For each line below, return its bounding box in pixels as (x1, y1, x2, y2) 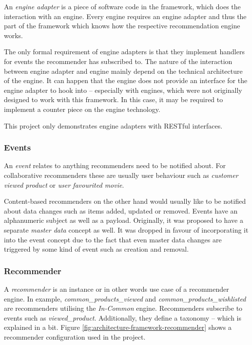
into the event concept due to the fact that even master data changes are (4, 234, 222, 244)
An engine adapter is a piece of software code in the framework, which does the (4, 1, 241, 11)
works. (4, 30, 23, 40)
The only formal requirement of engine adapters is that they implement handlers (4, 46, 245, 57)
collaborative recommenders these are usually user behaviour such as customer (4, 170, 238, 180)
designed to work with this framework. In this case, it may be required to (4, 94, 223, 105)
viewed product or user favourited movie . (4, 179, 124, 190)
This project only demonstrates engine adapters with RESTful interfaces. (4, 120, 223, 130)
